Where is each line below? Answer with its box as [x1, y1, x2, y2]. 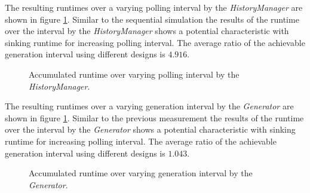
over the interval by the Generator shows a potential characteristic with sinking [5, 123, 296, 136]
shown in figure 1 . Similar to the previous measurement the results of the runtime [5, 111, 304, 124]
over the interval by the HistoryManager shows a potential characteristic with [5, 24, 289, 37]
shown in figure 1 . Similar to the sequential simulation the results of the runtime [5, 13, 299, 25]
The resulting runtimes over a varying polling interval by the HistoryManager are [5, 1, 303, 13]
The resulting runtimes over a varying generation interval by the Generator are [5, 100, 294, 112]
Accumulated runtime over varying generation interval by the [29, 167, 253, 179]
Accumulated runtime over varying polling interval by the [29, 68, 240, 80]
